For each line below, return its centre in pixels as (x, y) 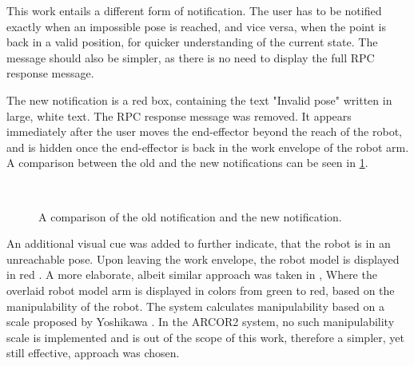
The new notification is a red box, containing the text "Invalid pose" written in (199, 99)
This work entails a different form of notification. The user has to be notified (194, 10)
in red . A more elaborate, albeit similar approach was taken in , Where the (192, 274)
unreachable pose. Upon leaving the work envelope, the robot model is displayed (203, 259)
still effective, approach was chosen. (93, 353)
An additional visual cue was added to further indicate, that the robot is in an (199, 243)
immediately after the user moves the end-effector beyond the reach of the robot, (204, 131)
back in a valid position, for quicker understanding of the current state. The (192, 42)
